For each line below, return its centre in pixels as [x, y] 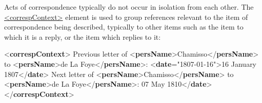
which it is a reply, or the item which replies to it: [83, 36]
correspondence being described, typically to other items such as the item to [124, 27]
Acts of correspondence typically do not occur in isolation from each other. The [129, 7]
